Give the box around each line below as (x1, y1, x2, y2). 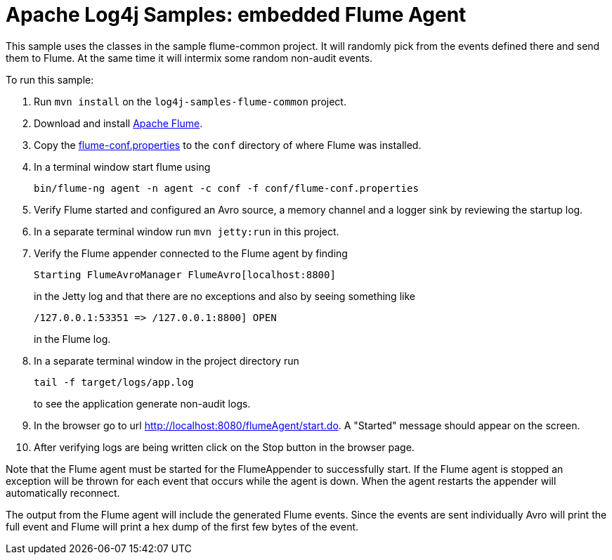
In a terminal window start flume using (34, 160, 211, 173)
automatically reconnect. (6, 486, 120, 499)
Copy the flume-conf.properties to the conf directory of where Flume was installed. (34, 138, 422, 151)
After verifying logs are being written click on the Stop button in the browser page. (34, 441, 415, 453)
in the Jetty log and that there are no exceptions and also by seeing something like (34, 289, 415, 302)
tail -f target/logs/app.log (34, 376, 194, 388)
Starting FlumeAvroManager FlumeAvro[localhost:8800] (34, 268, 336, 280)
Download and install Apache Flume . (34, 117, 203, 129)
